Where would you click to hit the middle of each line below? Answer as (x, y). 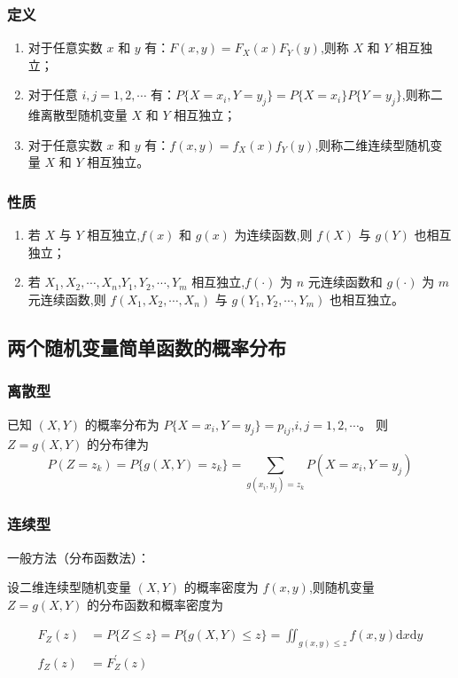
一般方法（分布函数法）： (78, 557)
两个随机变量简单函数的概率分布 (147, 347)
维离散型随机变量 (78, 115)
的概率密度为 (221, 587)
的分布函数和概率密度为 (155, 604)
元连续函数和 (345, 282)
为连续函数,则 (273, 235)
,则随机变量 (342, 587)
